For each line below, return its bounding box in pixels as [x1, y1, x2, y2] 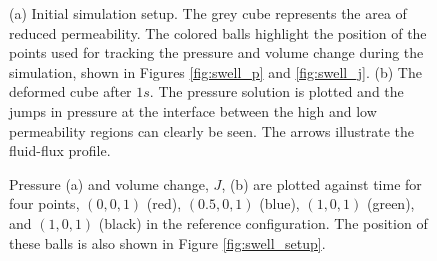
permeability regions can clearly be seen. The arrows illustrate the [9, 120, 414, 141]
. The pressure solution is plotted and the [149, 81, 404, 102]
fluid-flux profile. [9, 140, 111, 161]
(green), [366, 193, 415, 214]
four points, [9, 193, 80, 214]
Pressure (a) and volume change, [9, 173, 209, 194]
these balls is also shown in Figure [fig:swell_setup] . [9, 232, 326, 253]
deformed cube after [9, 81, 132, 102]
